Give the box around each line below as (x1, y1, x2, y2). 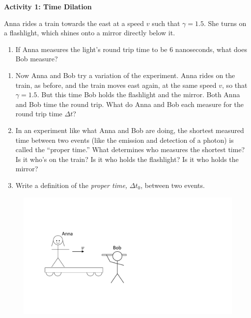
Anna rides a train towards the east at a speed (4, 18, 144, 28)
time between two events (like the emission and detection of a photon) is (15, 134, 234, 145)
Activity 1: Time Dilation (4, 1, 92, 11)
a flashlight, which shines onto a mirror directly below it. (4, 27, 175, 38)
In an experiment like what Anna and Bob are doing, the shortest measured (15, 125, 244, 135)
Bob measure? (15, 53, 58, 64)
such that (152, 18, 180, 28)
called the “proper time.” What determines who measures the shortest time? (15, 144, 245, 155)
